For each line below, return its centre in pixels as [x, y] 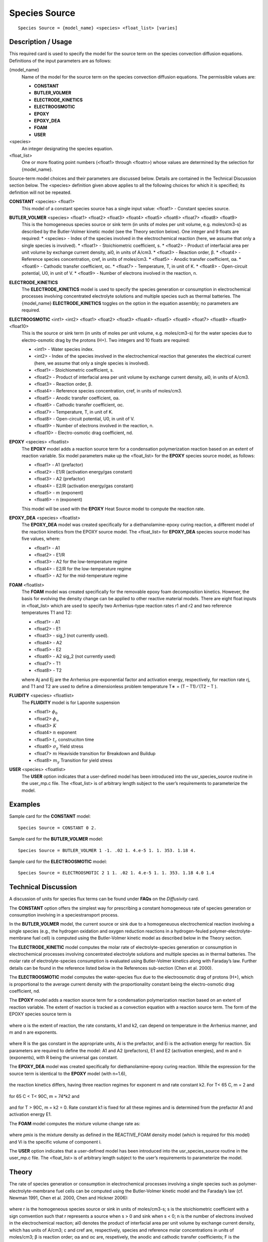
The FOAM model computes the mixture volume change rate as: [75, 1123]
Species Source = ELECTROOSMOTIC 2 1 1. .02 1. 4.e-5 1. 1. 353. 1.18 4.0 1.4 [116, 873]
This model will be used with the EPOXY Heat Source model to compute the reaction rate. [113, 509]
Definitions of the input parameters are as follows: [60, 61]
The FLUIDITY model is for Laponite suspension [71, 702]
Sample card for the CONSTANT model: [50, 816]
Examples [25, 805]
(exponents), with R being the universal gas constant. [64, 1058]
